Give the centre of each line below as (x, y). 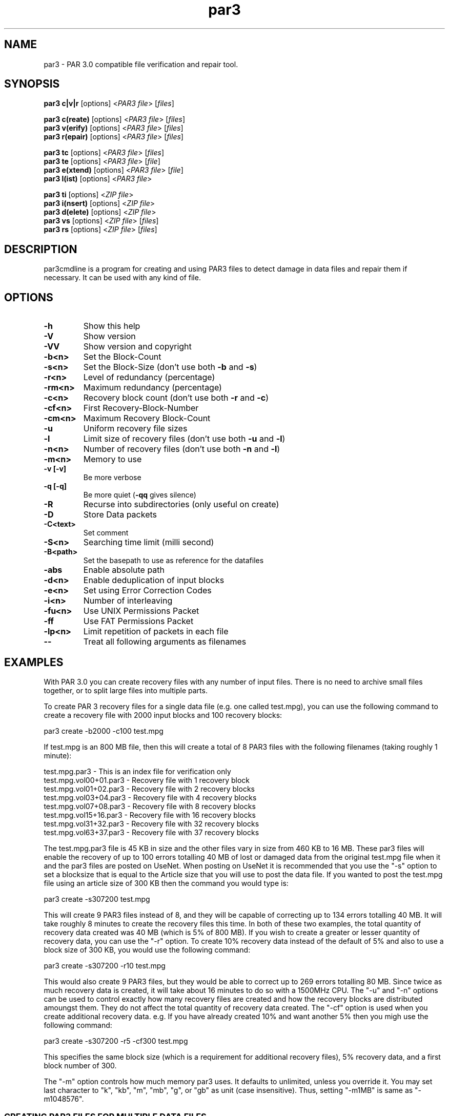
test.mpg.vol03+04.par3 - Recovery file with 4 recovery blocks (150, 797)
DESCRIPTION (41, 249)
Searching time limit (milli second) (149, 542)
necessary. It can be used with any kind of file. (122, 278)
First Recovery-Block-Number (141, 408)
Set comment (106, 533)
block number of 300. (80, 1065)
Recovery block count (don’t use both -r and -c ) (176, 398)
